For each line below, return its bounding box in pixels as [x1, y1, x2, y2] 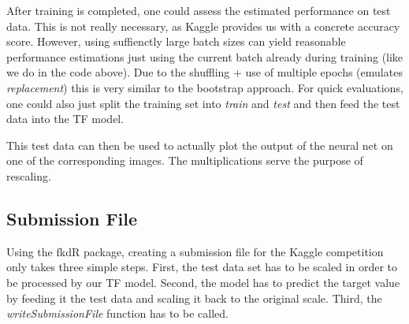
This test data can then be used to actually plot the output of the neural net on [6, 136, 393, 153]
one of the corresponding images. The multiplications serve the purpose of [6, 152, 363, 169]
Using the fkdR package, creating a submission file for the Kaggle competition [6, 243, 384, 259]
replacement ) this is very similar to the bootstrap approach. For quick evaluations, [6, 79, 403, 95]
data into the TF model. [6, 110, 125, 127]
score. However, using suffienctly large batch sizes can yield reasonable [6, 33, 346, 50]
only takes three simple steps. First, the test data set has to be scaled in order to [6, 259, 398, 275]
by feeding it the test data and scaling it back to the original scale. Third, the [6, 289, 382, 306]
